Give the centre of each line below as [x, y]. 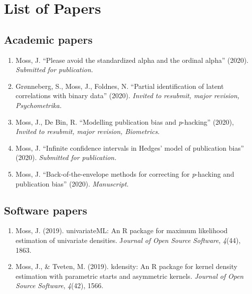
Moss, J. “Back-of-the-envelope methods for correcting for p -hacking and [125, 174]
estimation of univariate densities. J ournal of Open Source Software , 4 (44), [128, 240]
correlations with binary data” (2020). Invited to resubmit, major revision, [127, 95]
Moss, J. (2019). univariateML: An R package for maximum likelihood [122, 230]
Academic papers [48, 39]
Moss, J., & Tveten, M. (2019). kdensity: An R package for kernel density [126, 266]
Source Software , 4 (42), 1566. [59, 285]
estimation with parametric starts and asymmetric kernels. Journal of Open [129, 276]
